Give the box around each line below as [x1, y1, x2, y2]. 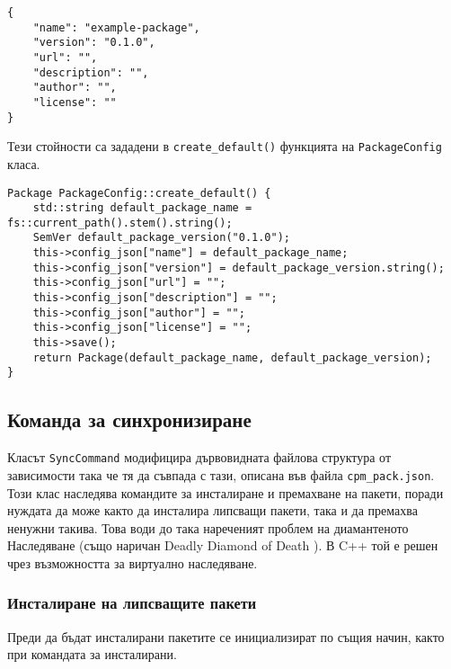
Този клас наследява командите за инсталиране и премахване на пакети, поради [7, 483, 444, 502]
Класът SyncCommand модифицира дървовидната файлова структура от [7, 448, 392, 467]
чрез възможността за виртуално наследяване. [7, 553, 258, 572]
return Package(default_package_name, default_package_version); [32, 351, 432, 364]
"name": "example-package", [32, 21, 200, 34]
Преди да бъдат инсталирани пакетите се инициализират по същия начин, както [7, 627, 445, 646]
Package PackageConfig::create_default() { [7, 186, 271, 200]
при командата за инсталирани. [7, 645, 177, 664]
